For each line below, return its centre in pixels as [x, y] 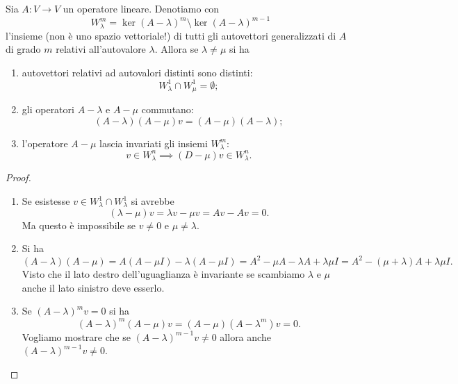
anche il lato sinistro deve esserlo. [93, 287]
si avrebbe [153, 201]
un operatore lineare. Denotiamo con [141, 8]
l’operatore [45, 143]
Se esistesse [46, 201]
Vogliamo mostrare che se [76, 336]
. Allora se [177, 49]
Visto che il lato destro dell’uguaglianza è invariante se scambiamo [163, 274]
